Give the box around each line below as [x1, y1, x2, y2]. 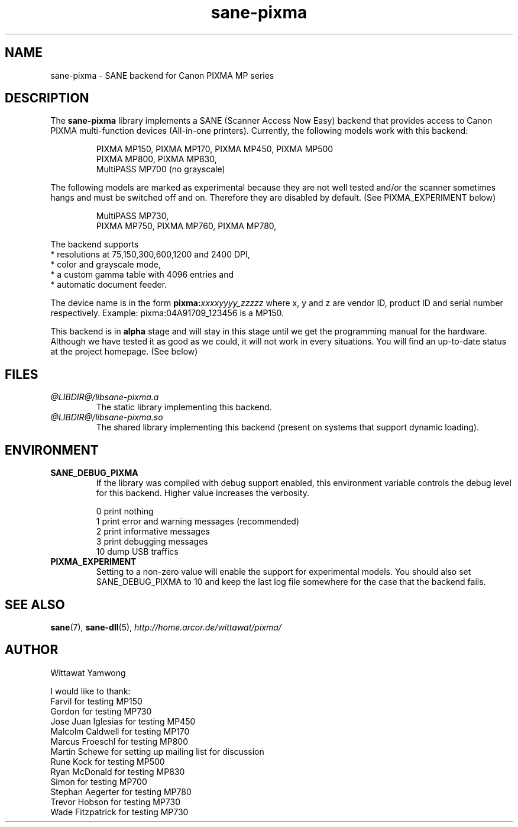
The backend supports [50, 239, 139, 250]
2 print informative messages [96, 526, 210, 537]
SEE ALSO [5, 597, 65, 612]
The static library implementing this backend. [96, 402, 272, 413]
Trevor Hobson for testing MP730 [50, 796, 181, 807]
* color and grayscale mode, [50, 259, 161, 270]
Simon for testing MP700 [50, 776, 147, 787]
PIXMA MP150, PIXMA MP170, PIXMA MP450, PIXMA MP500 [96, 144, 334, 155]
